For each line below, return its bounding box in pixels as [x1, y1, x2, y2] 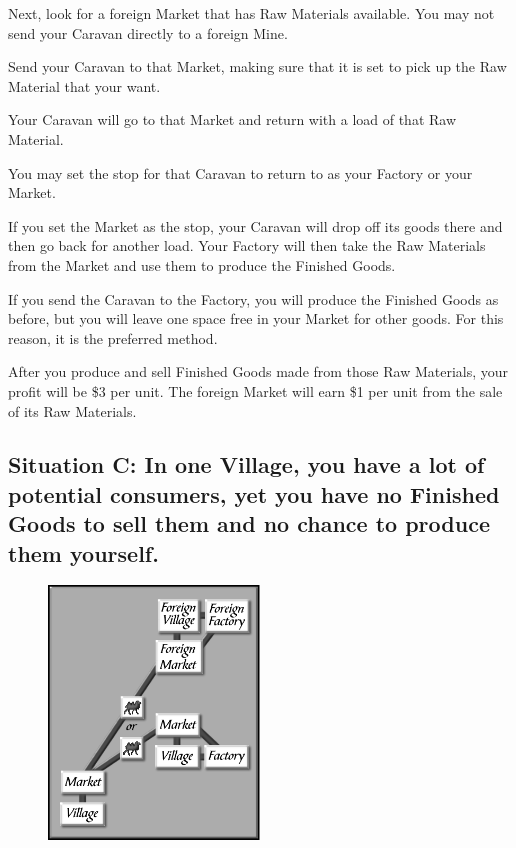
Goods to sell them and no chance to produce [8, 508, 490, 539]
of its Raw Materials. [8, 400, 137, 421]
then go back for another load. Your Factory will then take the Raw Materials [8, 235, 486, 256]
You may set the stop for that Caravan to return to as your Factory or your [8, 162, 473, 183]
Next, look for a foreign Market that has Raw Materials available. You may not [8, 3, 495, 23]
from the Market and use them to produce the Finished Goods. [8, 254, 396, 275]
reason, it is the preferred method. [8, 327, 218, 348]
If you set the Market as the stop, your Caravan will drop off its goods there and [8, 215, 503, 236]
